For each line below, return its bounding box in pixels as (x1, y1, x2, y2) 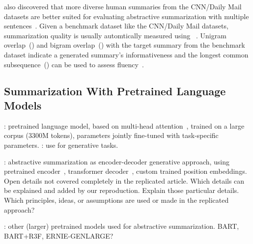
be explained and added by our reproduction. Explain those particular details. (4, 185, 239, 195)
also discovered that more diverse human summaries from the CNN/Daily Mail (4, 1, 242, 11)
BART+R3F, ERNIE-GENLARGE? (4, 230, 113, 241)
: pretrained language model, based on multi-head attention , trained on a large (4, 120, 245, 131)
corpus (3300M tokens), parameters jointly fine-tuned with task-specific (4, 130, 219, 140)
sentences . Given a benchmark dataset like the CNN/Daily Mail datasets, (4, 21, 228, 31)
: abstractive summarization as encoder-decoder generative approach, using (4, 156, 230, 166)
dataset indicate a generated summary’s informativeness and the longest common (4, 49, 249, 59)
